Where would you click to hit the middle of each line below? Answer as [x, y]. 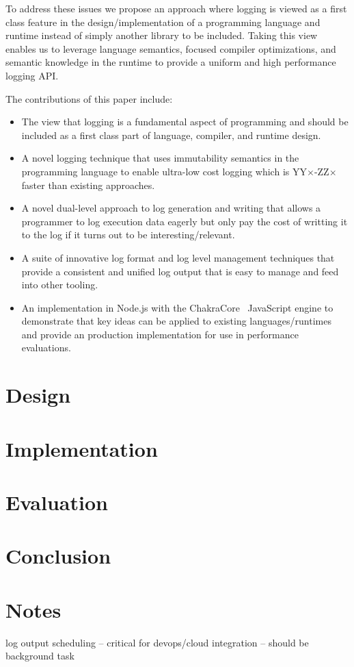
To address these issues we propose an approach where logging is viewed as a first [176, 8]
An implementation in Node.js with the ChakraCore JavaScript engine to [177, 307]
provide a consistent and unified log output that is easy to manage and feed [180, 271]
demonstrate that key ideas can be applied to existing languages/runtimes [176, 321]
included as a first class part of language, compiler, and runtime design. [171, 135]
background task [40, 656]
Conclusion [58, 556]
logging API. [32, 75]
